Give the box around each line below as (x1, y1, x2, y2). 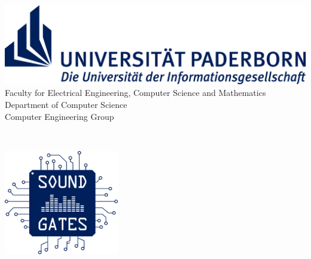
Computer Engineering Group (5, 110, 114, 122)
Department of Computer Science (5, 98, 127, 111)
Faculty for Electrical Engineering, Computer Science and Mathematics (5, 86, 266, 99)
